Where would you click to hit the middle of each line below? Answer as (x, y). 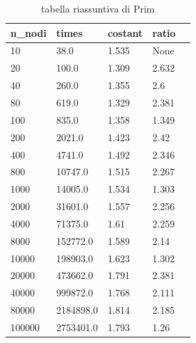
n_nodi (28, 32)
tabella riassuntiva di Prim (98, 8)
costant (125, 32)
